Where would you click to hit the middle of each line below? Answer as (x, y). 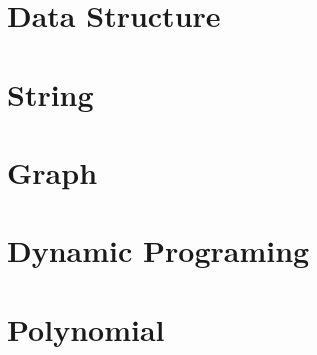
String (50, 93)
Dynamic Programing (158, 250)
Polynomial (86, 328)
